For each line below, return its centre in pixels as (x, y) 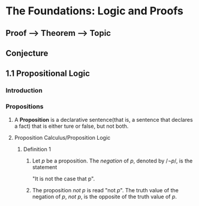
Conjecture (27, 53)
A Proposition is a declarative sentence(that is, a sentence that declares (103, 119)
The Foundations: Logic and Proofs (94, 11)
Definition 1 (37, 149)
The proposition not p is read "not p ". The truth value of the (105, 190)
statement (45, 167)
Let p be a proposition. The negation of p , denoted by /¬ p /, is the (112, 161)
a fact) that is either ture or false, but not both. (71, 126)
